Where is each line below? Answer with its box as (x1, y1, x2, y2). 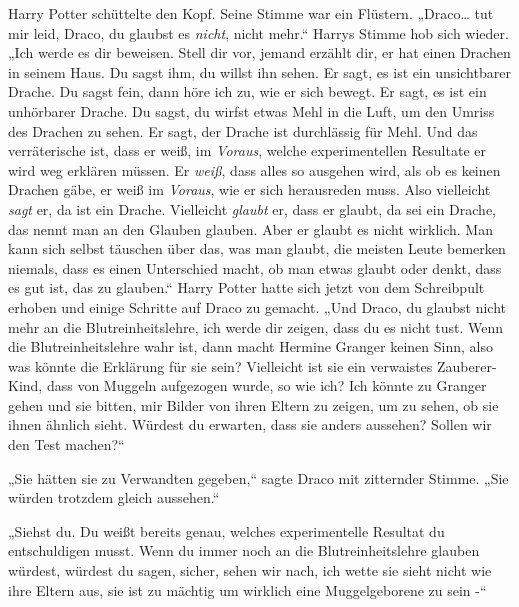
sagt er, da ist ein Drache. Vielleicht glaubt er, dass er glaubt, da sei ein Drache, (8, 198, 497, 219)
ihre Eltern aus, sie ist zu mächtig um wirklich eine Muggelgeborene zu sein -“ (8, 579, 487, 600)
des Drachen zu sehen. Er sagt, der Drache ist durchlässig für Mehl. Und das (8, 120, 478, 141)
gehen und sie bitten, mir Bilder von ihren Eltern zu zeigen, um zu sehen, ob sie (8, 394, 499, 415)
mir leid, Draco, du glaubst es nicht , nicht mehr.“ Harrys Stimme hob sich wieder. (8, 22, 509, 43)
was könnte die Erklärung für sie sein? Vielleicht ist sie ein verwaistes (8, 355, 433, 376)
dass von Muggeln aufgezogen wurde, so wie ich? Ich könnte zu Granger (46, 375, 487, 396)
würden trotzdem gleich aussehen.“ (8, 487, 220, 508)
